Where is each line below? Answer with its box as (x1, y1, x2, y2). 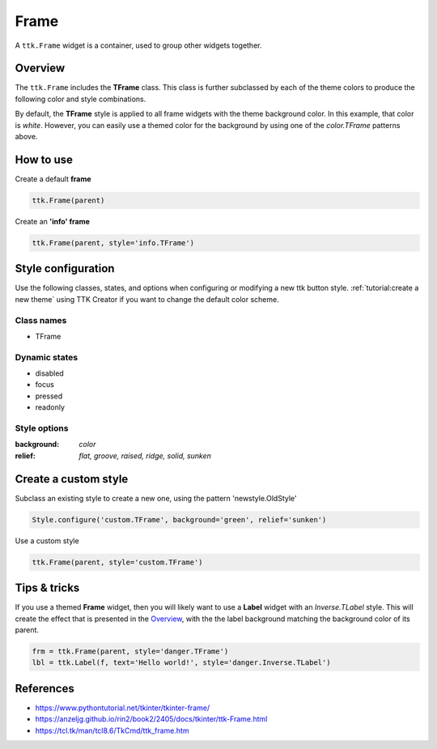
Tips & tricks (15, 581, 80, 595)
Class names (15, 314, 67, 326)
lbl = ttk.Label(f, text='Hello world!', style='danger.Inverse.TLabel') (32, 658, 331, 667)
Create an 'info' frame (15, 216, 91, 226)
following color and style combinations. (15, 94, 146, 104)
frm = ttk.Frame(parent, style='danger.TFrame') (32, 646, 229, 656)
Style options (15, 422, 69, 433)
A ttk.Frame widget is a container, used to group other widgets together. (15, 40, 262, 50)
